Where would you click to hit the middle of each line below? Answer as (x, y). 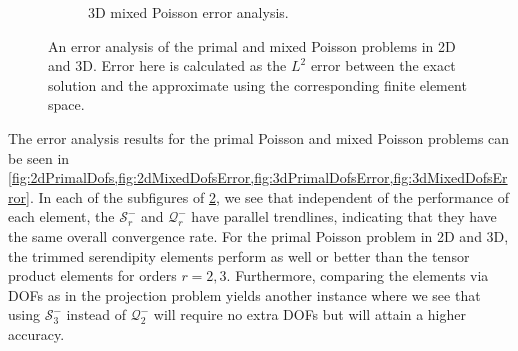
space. (66, 104)
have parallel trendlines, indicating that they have (344, 216)
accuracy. (36, 333)
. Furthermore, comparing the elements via (357, 275)
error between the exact (383, 65)
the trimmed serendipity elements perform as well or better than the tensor (239, 255)
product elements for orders (92, 275)
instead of (96, 314)
